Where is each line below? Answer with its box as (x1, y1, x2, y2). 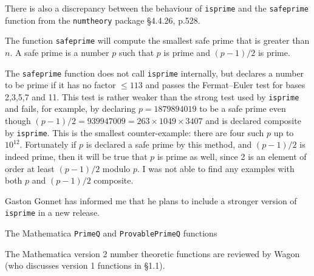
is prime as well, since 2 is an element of (157, 150, 307, 162)
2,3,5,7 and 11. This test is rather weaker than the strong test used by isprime (5, 90, 299, 103)
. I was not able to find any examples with (137, 162, 295, 174)
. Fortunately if (19, 138, 77, 151)
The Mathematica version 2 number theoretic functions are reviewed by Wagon (5, 247, 300, 260)
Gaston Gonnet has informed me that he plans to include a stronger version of (5, 194, 297, 207)
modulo (102, 162, 131, 174)
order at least (5, 162, 55, 174)
